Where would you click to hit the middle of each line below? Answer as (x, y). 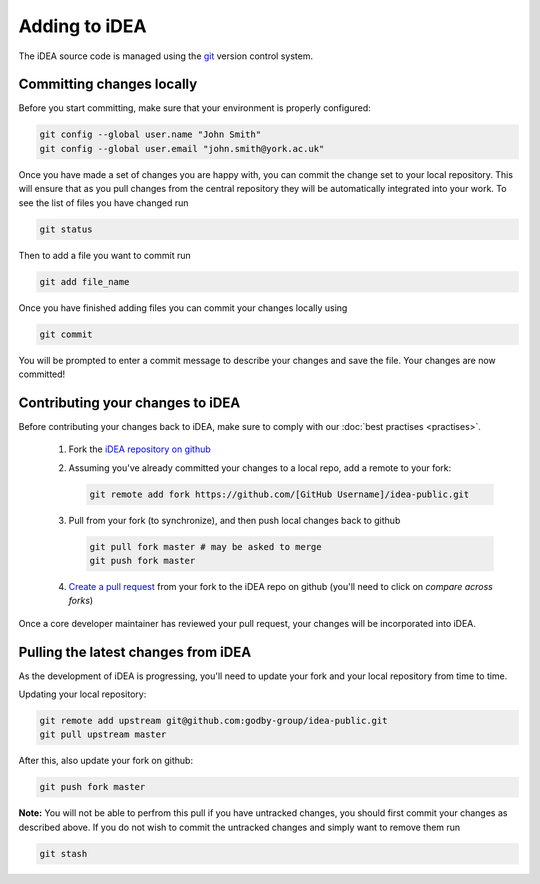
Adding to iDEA (82, 26)
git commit (66, 334)
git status (66, 229)
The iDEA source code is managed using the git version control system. (166, 56)
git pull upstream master (103, 734)
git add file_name (84, 281)
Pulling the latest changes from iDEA (135, 651)
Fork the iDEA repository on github (140, 449)
